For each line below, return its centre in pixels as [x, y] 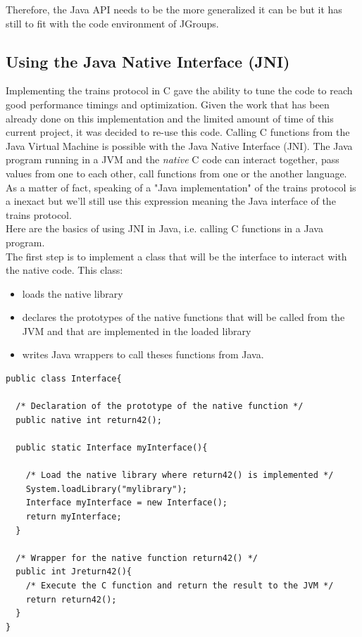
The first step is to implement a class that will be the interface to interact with [176, 256]
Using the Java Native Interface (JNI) [148, 61]
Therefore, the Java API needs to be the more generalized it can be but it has [174, 9]
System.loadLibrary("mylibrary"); [106, 489]
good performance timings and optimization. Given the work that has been [168, 104]
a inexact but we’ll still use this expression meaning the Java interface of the [171, 201]
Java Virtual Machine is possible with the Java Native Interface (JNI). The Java [179, 145]
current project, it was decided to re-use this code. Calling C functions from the [178, 132]
